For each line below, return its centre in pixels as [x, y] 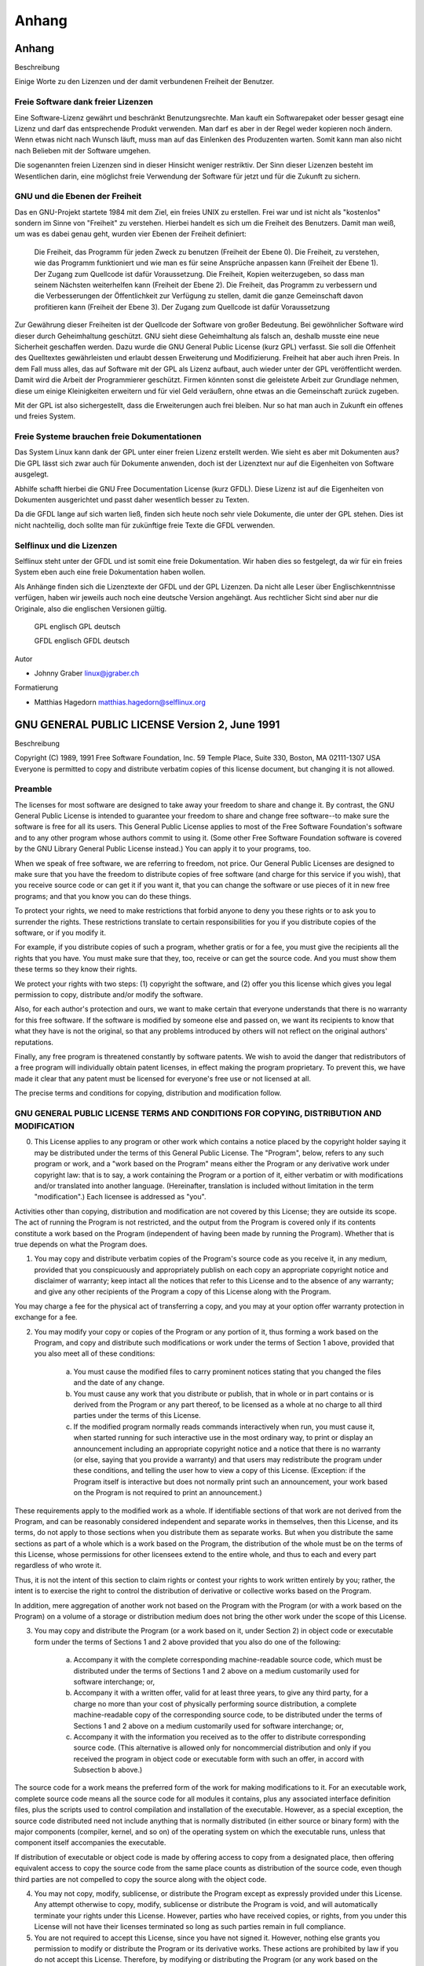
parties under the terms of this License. [137, 1416]
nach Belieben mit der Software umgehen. [83, 150]
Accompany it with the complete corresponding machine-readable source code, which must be [228, 1660]
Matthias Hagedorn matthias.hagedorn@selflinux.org [120, 702]
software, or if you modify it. [60, 933]
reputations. [34, 1042]
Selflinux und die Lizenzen [66, 545]
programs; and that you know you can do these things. [103, 896]
